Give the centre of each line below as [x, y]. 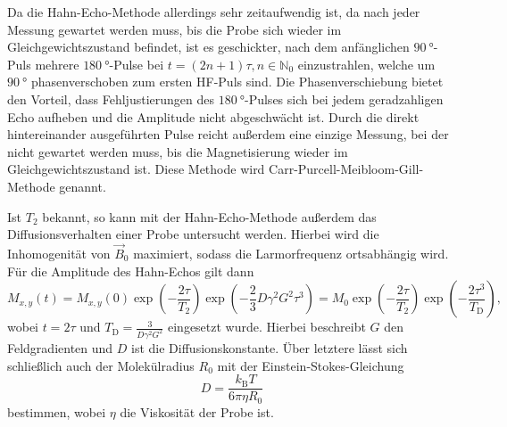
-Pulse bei [137, 64]
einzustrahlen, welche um [366, 64]
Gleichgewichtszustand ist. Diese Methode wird [136, 169]
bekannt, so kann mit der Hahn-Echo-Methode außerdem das [209, 216]
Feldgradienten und [60, 348]
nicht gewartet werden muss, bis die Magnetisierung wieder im [178, 151]
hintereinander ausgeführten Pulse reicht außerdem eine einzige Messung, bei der [228, 134]
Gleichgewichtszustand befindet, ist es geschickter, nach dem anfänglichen [208, 47]
